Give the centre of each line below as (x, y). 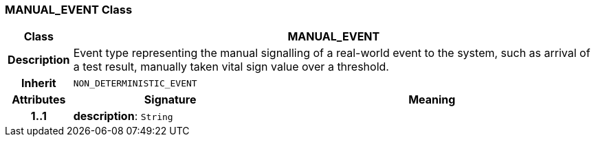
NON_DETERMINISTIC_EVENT (135, 83)
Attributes (39, 100)
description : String (123, 116)
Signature (170, 100)
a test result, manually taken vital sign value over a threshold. (231, 67)
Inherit (38, 83)
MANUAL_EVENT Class (69, 10)
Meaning (432, 100)
